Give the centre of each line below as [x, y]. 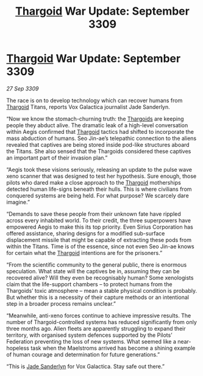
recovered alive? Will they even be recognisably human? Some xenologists [100, 278]
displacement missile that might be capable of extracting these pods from [99, 240]
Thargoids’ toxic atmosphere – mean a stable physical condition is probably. [102, 290]
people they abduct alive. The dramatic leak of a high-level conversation [97, 125]
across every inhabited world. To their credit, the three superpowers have [98, 220]
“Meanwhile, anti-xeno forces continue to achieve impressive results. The [99, 315]
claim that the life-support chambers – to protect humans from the [89, 284]
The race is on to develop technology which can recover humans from [94, 100]
